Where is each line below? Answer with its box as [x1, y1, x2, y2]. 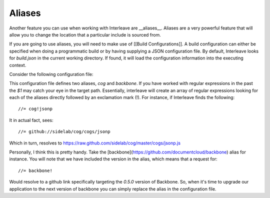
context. [9, 62, 26, 68]
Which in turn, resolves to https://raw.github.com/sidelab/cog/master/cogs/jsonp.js [9, 140, 181, 146]
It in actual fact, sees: [9, 117, 53, 123]
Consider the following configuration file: [9, 71, 93, 77]
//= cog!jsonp [18, 106, 52, 112]
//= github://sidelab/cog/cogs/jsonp [18, 129, 111, 134]
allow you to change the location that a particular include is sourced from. [9, 31, 161, 37]
